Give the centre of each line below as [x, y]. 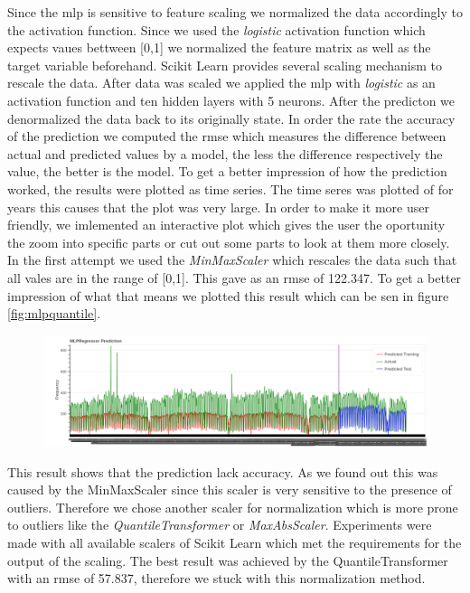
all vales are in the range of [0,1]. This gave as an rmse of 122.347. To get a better [235, 277]
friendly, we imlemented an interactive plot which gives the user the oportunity [226, 225]
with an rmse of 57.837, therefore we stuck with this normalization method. [216, 578]
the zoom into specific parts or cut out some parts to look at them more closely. [229, 242]
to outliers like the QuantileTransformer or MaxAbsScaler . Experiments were [220, 525]
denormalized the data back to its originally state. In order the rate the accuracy [231, 118]
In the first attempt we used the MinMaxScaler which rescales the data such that [232, 260]
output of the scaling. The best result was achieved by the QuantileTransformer [228, 560]
